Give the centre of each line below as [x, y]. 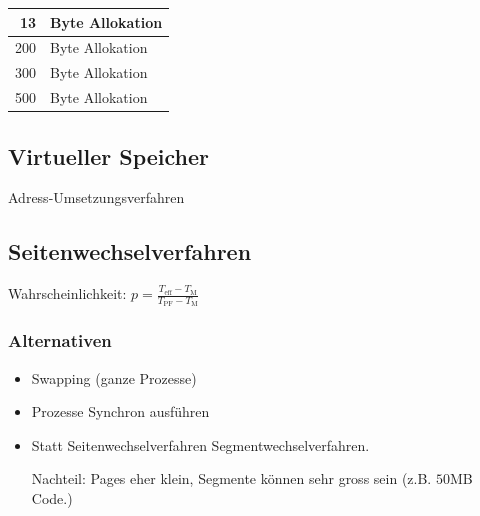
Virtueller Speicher [109, 155]
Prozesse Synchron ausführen [120, 411]
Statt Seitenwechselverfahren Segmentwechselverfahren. [200, 444]
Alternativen [60, 340]
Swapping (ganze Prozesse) [114, 377]
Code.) [52, 497]
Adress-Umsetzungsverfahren [96, 197]
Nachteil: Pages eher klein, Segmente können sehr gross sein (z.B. [231, 478]
